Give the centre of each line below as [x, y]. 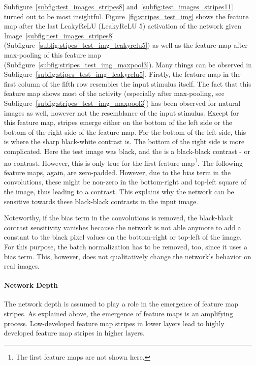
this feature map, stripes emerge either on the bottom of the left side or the [118, 122]
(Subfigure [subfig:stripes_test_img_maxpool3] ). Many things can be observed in [128, 64]
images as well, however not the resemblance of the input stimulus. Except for [122, 112]
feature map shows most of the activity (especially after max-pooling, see [114, 93]
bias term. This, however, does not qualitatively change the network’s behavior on [128, 256]
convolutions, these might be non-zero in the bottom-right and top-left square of [125, 182]
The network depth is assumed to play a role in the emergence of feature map [121, 304]
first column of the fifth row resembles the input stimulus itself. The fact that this [128, 83]
